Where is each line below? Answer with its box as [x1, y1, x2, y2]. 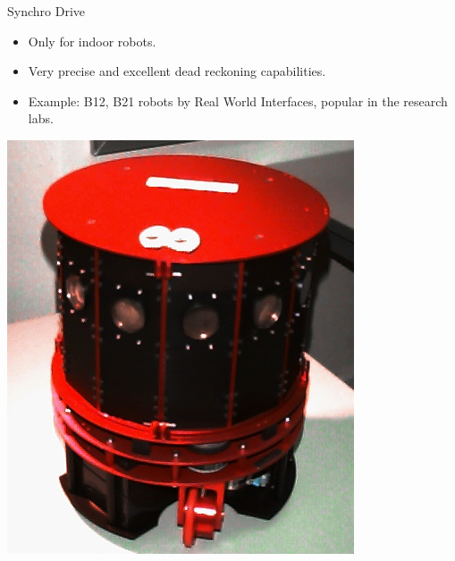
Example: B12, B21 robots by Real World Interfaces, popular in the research [28, 91, 448, 110]
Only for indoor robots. [28, 31, 156, 50]
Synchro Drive [7, 2, 86, 20]
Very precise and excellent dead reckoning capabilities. [28, 62, 326, 80]
